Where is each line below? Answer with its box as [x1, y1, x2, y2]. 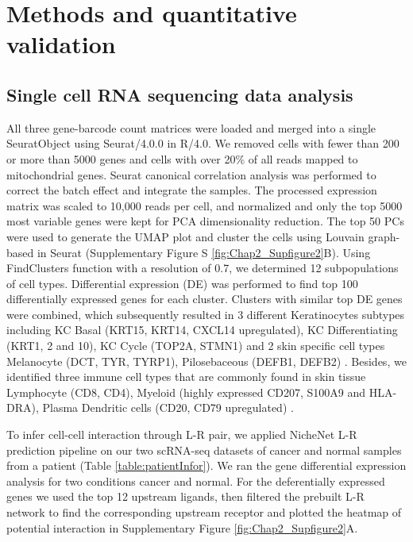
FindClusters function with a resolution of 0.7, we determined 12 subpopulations [6, 259, 399, 276]
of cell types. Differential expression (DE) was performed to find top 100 [6, 275, 358, 291]
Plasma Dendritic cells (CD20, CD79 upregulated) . [42, 399, 294, 416]
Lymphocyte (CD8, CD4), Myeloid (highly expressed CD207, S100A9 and [6, 383, 366, 400]
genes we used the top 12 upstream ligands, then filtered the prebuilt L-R [6, 488, 365, 505]
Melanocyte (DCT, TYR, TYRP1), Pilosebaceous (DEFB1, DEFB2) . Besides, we [6, 352, 407, 369]
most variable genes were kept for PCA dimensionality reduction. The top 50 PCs [6, 213, 404, 229]
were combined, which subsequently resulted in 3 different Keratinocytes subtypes [6, 306, 405, 322]
